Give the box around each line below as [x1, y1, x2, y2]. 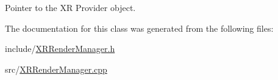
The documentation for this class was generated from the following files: [5, 21, 274, 34]
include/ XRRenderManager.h [5, 42, 115, 55]
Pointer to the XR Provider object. [5, 1, 136, 13]
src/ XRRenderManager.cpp [5, 62, 107, 75]
